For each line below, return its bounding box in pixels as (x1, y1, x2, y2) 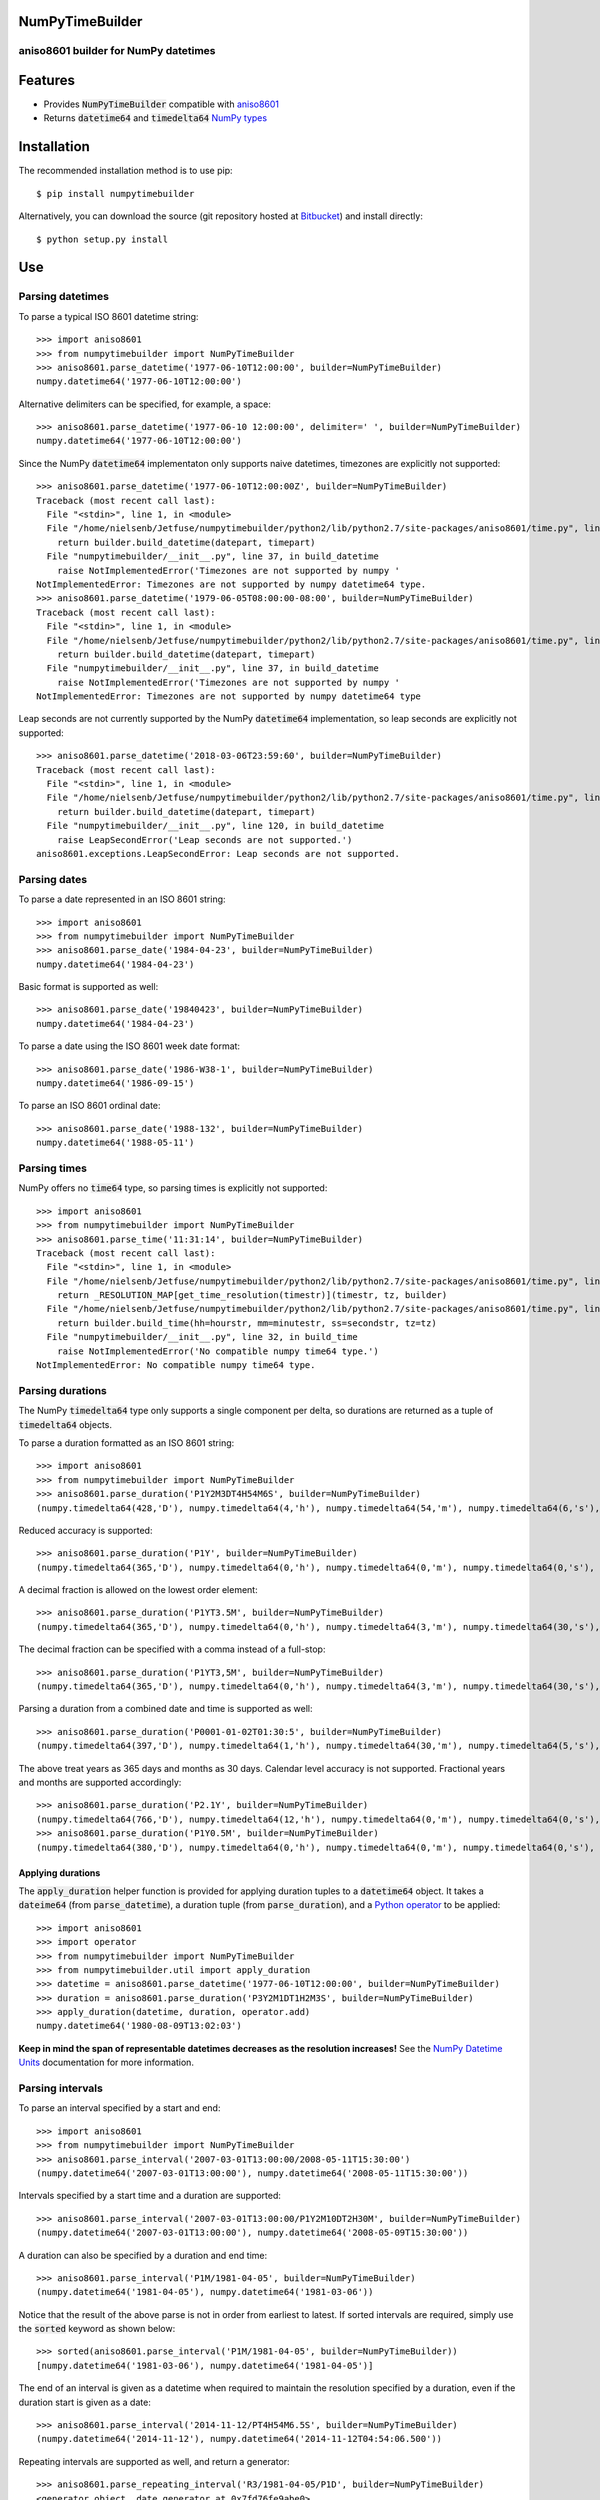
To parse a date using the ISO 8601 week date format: (18, 1040, 240, 1052)
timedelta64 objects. (18, 1418, 113, 1430)
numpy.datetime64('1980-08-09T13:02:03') (36, 2020, 242, 2032)
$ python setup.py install (36, 233, 169, 245)
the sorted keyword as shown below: (18, 2323, 176, 2335)
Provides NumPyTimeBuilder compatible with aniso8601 (43, 98, 280, 110)
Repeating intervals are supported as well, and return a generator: (18, 2455, 290, 2467)
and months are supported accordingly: (18, 1776, 182, 1788)
